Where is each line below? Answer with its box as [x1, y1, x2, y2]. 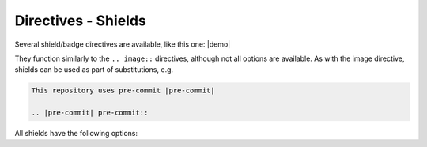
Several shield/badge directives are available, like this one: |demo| [14, 40, 231, 49]
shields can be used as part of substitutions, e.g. [14, 65, 174, 74]
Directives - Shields [14, 12, 146, 29]
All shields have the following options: [14, 129, 138, 138]
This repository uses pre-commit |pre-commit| [31, 86, 215, 95]
